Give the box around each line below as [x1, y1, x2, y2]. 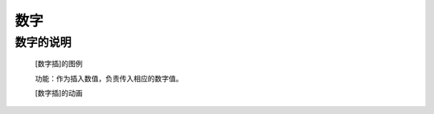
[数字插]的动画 [35, 88, 84, 97]
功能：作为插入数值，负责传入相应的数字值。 [35, 73, 183, 83]
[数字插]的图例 [35, 59, 84, 69]
